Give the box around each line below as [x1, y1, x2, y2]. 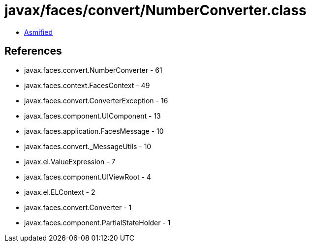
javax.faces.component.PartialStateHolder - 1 [24, 218, 171, 227]
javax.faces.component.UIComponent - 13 [24, 111, 161, 120]
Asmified [24, 28, 53, 36]
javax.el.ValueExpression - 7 [24, 157, 116, 166]
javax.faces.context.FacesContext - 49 [24, 81, 150, 90]
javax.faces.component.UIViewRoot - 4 [24, 172, 151, 181]
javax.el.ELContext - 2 [24, 187, 95, 196]
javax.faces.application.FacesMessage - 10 [24, 126, 164, 135]
